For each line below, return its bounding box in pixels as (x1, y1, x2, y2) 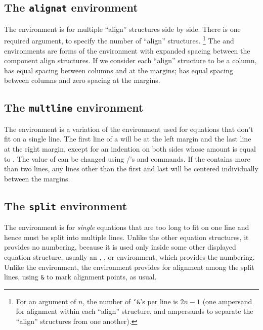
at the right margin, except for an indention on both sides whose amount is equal (4, 143, 256, 154)
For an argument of (16, 296, 76, 306)
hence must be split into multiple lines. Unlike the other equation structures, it (4, 231, 249, 242)
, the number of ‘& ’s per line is (82, 296, 178, 306)
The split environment (4, 198, 127, 213)
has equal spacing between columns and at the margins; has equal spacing (4, 65, 233, 75)
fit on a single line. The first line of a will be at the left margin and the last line (4, 133, 251, 144)
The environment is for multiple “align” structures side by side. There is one (4, 23, 241, 34)
